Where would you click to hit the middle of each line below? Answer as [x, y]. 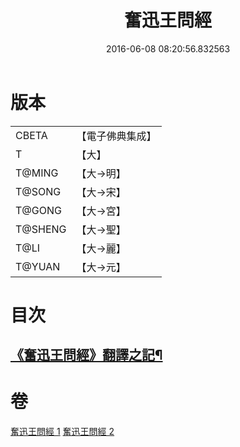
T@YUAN [38, 266]
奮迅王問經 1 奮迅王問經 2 [62, 432]
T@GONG [38, 210]
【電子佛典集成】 [116, 136]
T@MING [37, 173]
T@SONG [38, 191]
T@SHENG [41, 229]
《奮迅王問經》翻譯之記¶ [86, 355]
